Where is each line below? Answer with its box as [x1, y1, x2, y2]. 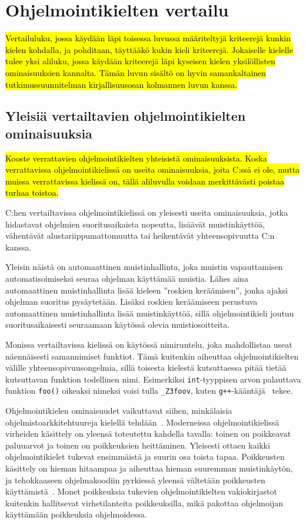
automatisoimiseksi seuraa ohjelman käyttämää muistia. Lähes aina [5, 272, 248, 285]
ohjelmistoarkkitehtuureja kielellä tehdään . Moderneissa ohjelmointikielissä [5, 416, 280, 428]
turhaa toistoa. [5, 186, 59, 199]
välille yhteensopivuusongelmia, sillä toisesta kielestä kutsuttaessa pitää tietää [5, 361, 287, 374]
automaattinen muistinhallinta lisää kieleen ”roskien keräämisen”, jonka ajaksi [5, 284, 288, 296]
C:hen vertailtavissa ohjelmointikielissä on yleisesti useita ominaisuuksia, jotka [5, 206, 288, 219]
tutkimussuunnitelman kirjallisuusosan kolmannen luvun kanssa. [5, 78, 238, 90]
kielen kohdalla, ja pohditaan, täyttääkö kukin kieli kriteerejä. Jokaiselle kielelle [5, 43, 293, 55]
